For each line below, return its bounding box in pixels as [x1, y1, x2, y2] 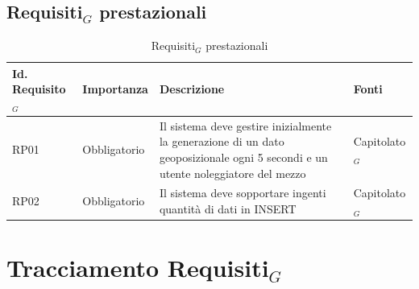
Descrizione [159, 81, 225, 97]
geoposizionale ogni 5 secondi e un [159, 149, 328, 166]
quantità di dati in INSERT [159, 200, 297, 217]
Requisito [12, 81, 66, 97]
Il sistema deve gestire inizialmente [159, 117, 332, 134]
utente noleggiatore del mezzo [159, 164, 306, 181]
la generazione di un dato [159, 133, 284, 150]
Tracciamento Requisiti [6, 251, 269, 284]
